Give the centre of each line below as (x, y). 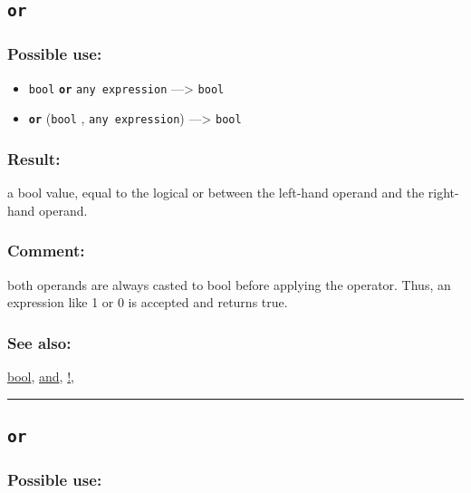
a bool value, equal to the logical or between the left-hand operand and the (216, 193)
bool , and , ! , (41, 376)
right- (443, 193)
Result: (34, 158)
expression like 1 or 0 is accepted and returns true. (148, 302)
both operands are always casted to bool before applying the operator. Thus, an (229, 284)
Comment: (46, 251)
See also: (39, 342)
